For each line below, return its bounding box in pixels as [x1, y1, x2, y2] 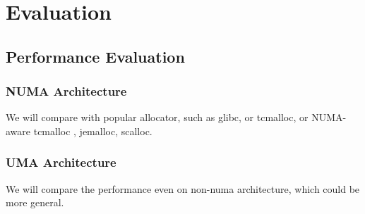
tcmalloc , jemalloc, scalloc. [33, 123, 152, 138]
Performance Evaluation [6, 45, 185, 67]
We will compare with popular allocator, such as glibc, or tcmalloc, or [6, 110, 309, 125]
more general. [6, 195, 64, 210]
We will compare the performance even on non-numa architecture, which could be [6, 181, 360, 196]
